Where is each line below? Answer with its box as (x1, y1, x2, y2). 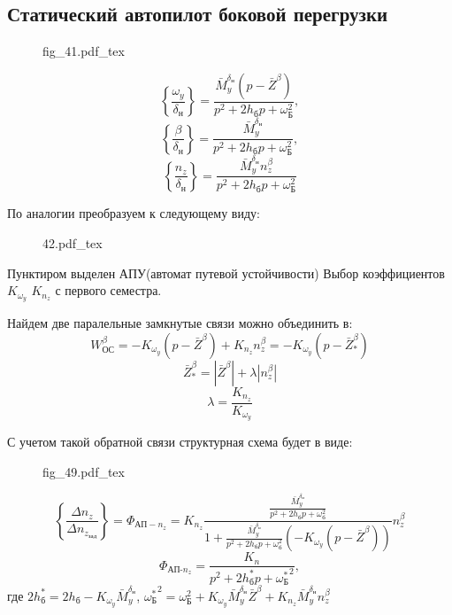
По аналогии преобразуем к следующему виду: (7, 204, 260, 222)
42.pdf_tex (42, 234, 103, 253)
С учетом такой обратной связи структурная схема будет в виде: (7, 432, 353, 451)
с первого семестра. (55, 281, 162, 300)
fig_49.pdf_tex (42, 463, 125, 481)
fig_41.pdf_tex (42, 42, 125, 60)
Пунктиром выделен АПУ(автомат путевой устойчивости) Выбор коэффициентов (7, 263, 445, 282)
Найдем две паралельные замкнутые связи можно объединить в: (7, 314, 353, 332)
